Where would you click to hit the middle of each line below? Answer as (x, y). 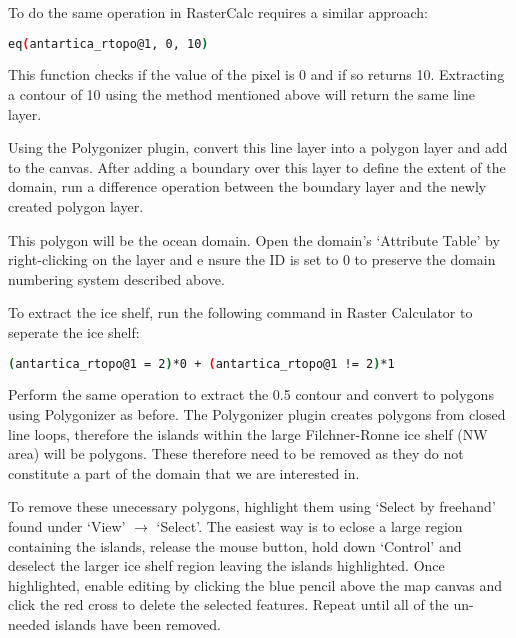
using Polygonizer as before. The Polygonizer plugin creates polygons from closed (257, 414)
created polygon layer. (76, 206)
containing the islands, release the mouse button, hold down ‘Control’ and (235, 545)
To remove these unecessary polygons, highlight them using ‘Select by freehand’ (252, 506)
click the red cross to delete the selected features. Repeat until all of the (228, 604)
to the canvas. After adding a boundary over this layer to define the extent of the (257, 166)
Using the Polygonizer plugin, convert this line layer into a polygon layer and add (258, 147)
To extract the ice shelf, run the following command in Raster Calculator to (240, 312)
